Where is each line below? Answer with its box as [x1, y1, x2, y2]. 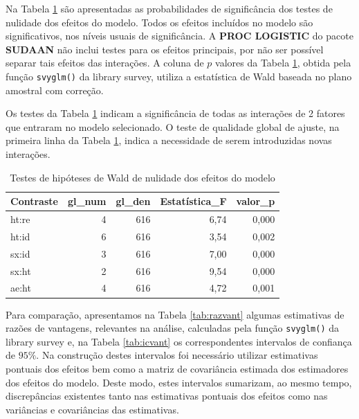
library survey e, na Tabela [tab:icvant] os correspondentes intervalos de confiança [6, 334, 352, 348]
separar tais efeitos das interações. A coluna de [6, 55, 204, 70]
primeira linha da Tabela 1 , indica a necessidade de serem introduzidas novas [6, 133, 332, 148]
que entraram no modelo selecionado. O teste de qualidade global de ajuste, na [6, 119, 340, 134]
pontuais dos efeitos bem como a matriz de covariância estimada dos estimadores [6, 361, 349, 375]
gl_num [67, 194, 107, 208]
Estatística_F [160, 194, 227, 208]
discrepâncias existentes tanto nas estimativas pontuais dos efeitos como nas [6, 389, 328, 403]
